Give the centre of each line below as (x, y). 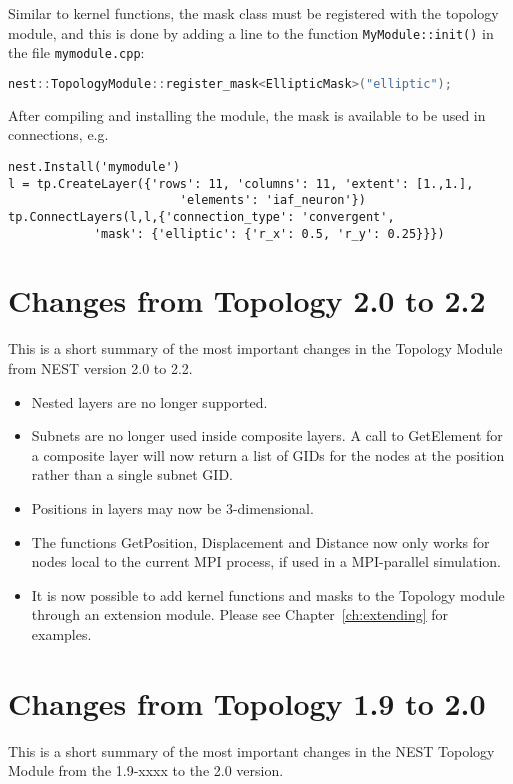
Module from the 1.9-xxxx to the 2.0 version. (146, 770)
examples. (61, 633)
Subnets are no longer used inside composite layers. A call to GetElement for (267, 435)
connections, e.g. (58, 134)
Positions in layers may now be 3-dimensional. (172, 507)
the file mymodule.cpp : (76, 52)
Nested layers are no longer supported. (149, 401)
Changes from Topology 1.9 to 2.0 (247, 702)
